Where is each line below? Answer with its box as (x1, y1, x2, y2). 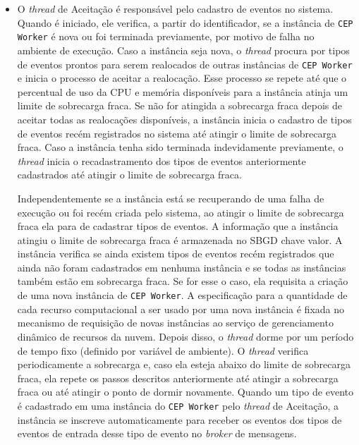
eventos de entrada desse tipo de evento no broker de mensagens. (17, 426, 297, 441)
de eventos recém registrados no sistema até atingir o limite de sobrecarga (17, 126, 336, 140)
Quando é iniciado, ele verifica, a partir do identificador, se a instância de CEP (17, 15, 353, 30)
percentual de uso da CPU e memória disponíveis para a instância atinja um (17, 84, 348, 99)
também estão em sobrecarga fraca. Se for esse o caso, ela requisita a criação (17, 274, 348, 288)
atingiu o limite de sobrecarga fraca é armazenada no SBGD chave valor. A (17, 232, 343, 247)
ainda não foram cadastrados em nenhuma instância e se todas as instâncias (17, 260, 346, 274)
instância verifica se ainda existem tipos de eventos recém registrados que (17, 246, 334, 261)
